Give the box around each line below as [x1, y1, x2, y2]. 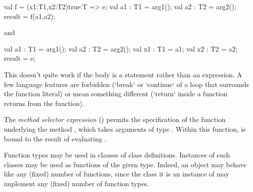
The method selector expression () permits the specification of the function [4, 114, 226, 124]
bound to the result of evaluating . [4, 133, 107, 143]
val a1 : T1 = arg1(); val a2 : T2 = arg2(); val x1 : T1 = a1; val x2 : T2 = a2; [4, 43, 237, 53]
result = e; [4, 53, 36, 63]
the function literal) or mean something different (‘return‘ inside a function [4, 88, 228, 99]
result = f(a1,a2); [4, 11, 55, 21]
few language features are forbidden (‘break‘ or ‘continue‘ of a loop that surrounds [4, 79, 249, 89]
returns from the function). [4, 98, 85, 108]
